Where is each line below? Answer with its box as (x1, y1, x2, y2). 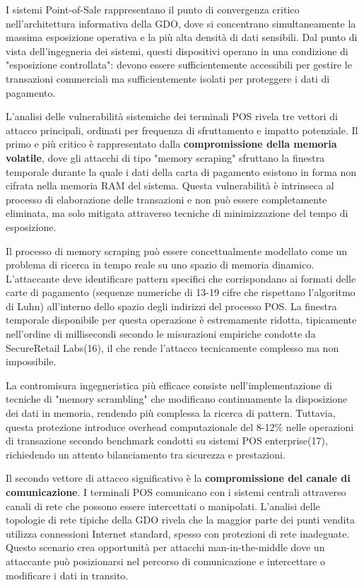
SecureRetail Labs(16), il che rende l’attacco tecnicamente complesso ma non (6, 340, 339, 355)
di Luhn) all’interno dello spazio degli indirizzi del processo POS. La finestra (6, 298, 337, 313)
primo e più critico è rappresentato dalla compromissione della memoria (6, 136, 337, 151)
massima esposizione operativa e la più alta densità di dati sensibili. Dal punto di (6, 30, 358, 45)
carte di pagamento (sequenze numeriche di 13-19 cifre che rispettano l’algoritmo (6, 285, 356, 300)
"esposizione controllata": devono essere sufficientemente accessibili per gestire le (6, 57, 352, 72)
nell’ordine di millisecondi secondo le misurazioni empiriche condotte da (6, 326, 316, 341)
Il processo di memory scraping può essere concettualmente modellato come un (6, 243, 348, 258)
